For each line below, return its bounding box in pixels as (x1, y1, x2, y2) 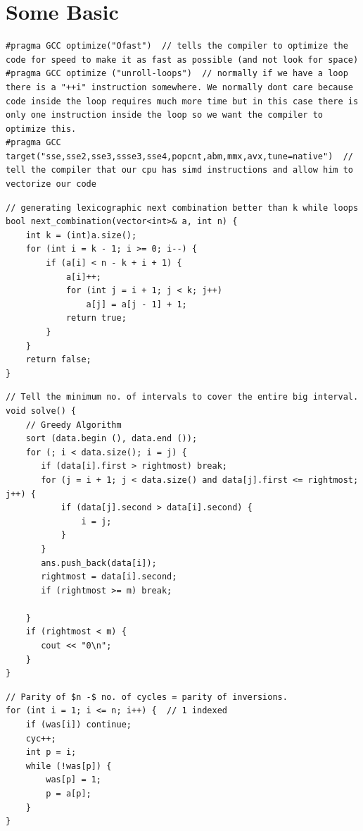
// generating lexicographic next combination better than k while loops (6, 202, 359, 213)
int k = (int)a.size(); (25, 230, 137, 240)
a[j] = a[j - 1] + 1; (86, 299, 187, 309)
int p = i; (25, 747, 77, 758)
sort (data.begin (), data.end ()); (25, 433, 198, 444)
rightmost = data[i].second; (41, 572, 177, 582)
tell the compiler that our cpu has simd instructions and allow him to (6, 165, 353, 176)
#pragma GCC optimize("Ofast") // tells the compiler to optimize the (6, 41, 348, 51)
